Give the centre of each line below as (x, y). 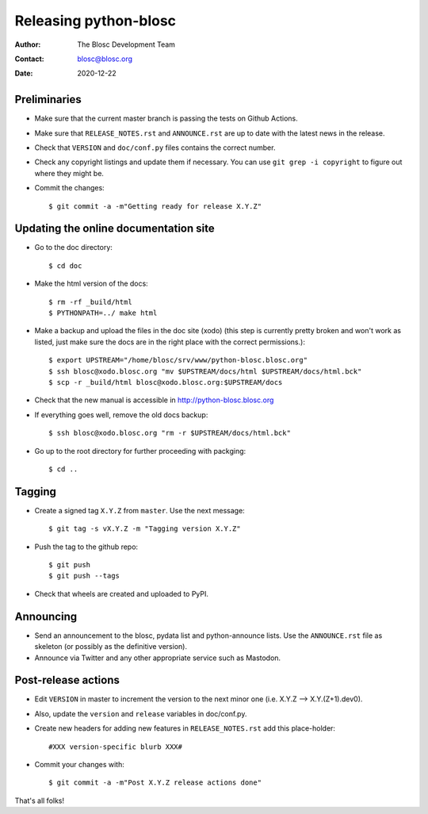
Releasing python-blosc (96, 21)
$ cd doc (65, 265)
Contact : (30, 59)
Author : (28, 44)
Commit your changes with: (79, 764)
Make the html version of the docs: (91, 284)
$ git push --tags (84, 576)
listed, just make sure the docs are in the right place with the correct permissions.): (170, 342)
